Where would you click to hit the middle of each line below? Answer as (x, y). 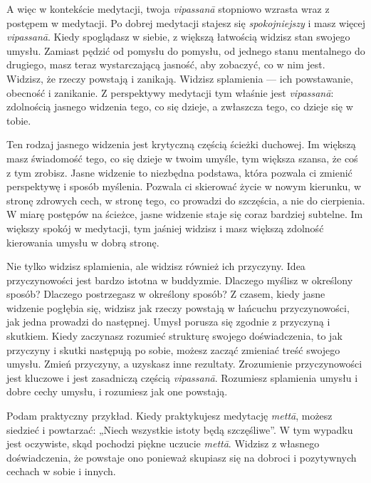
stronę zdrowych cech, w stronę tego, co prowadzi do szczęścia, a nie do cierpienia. (186, 200)
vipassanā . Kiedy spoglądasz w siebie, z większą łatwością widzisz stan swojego (178, 37)
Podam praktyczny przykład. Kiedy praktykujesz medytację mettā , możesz (169, 416)
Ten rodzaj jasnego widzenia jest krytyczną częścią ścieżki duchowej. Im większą (181, 144)
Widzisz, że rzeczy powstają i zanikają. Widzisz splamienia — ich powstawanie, (180, 78)
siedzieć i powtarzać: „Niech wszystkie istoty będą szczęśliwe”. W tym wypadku (180, 429)
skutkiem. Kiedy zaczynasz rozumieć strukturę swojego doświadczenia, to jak (174, 336)
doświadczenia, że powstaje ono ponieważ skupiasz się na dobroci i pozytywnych (182, 457)
